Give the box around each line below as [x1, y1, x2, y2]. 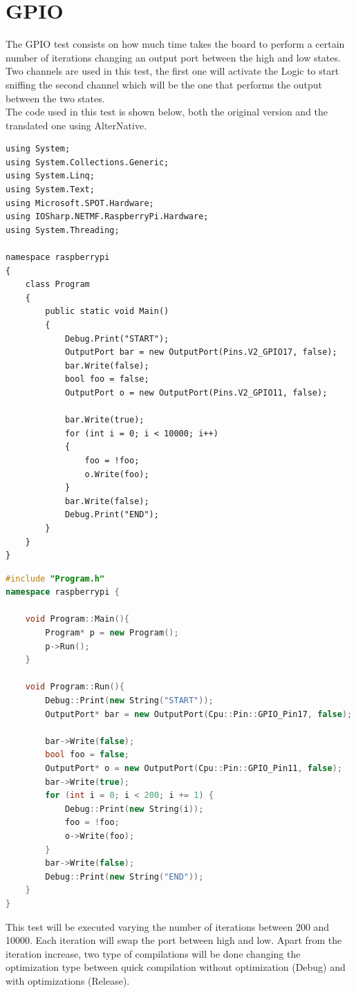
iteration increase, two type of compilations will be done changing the [6, 946, 301, 960]
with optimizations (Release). [6, 973, 130, 987]
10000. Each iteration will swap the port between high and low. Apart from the [6, 933, 342, 947]
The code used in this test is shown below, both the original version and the [6, 104, 328, 119]
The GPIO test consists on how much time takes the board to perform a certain [6, 37, 345, 51]
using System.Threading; [6, 225, 120, 235]
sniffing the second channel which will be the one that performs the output [6, 77, 323, 91]
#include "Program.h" [6, 573, 105, 584]
